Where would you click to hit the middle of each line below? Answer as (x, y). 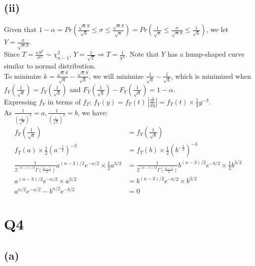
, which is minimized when (211, 76)
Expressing (20, 101)
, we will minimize (116, 76)
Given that (20, 29)
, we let (218, 29)
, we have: (93, 112)
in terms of (64, 101)
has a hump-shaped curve (206, 54)
